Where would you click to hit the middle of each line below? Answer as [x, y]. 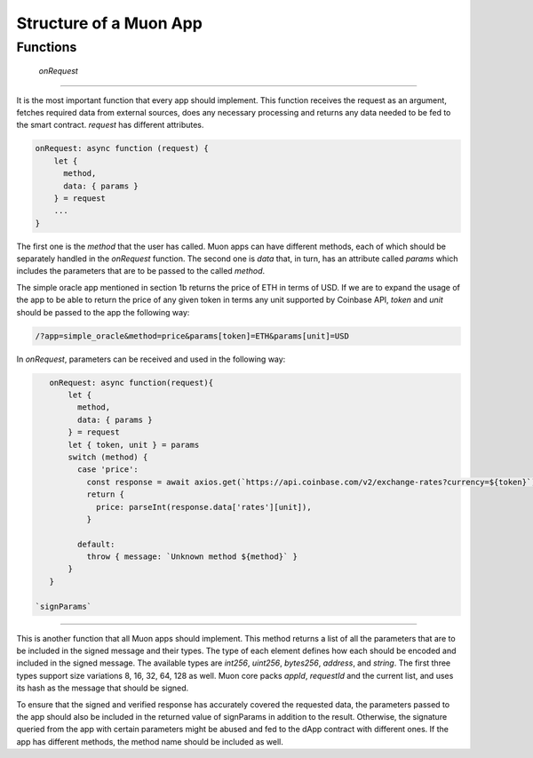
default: [96, 544]
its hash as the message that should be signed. [103, 688]
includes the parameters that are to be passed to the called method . [141, 271]
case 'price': [108, 470]
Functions [47, 47]
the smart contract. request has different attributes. [110, 125]
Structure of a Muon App [110, 23]
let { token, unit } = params [134, 445]
